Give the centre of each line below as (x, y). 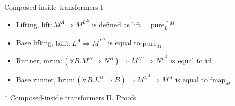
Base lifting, (35, 42)
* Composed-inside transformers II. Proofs (70, 98)
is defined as (111, 24)
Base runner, (36, 79)
